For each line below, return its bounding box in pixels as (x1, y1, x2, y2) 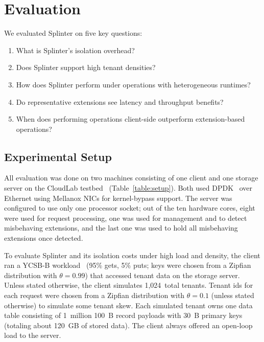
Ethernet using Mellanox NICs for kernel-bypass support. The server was (4, 192, 232, 203)
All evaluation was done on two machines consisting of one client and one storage (4, 172, 258, 183)
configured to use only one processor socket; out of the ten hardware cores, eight (4, 202, 255, 213)
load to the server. (4, 330, 61, 340)
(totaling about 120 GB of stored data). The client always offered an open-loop (4, 320, 253, 330)
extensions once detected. (4, 233, 83, 243)
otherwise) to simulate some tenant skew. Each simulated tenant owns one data (4, 300, 253, 310)
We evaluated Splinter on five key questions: (4, 28, 142, 38)
